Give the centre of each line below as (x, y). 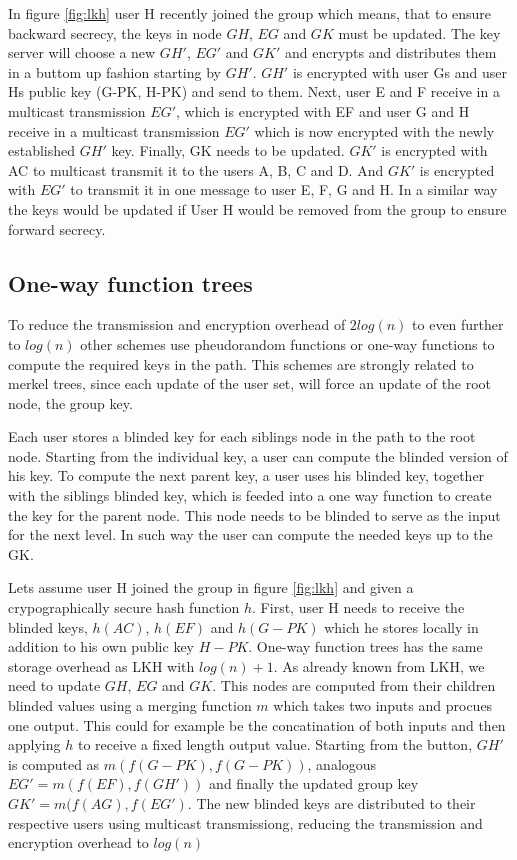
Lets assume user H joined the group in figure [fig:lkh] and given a (211, 587)
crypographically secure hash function (124, 607)
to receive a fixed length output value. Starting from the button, (275, 744)
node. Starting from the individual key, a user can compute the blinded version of (258, 455)
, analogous (342, 763)
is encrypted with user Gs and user (399, 71)
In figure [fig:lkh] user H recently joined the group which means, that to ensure (250, 13)
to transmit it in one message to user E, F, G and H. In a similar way (284, 189)
